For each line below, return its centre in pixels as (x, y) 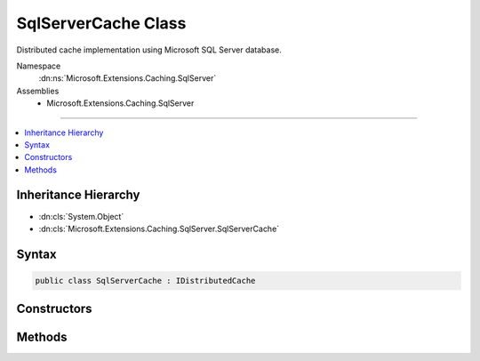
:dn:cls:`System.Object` (81, 216)
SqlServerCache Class (101, 23)
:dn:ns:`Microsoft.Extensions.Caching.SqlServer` (128, 78)
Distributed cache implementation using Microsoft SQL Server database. (149, 50)
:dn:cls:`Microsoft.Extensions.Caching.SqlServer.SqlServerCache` (159, 229)
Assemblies (38, 91)
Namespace (39, 66)
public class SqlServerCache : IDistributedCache (145, 281)
